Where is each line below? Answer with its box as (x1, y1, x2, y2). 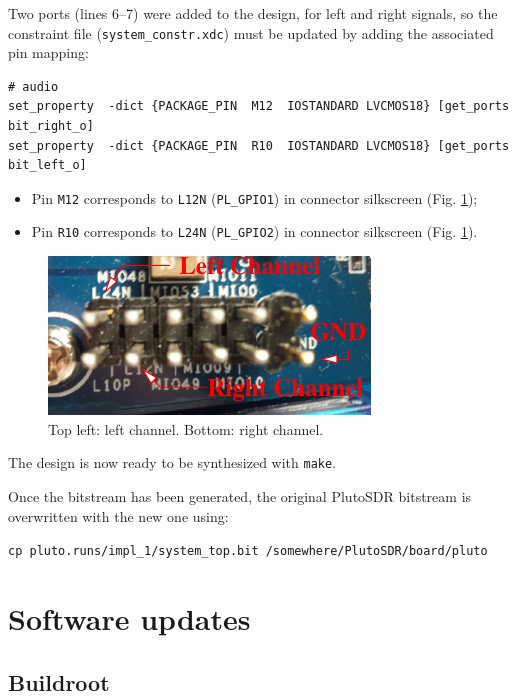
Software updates (8, 598, 251, 638)
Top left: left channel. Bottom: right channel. (48, 418, 324, 439)
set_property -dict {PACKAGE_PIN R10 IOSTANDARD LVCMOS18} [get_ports (8, 138, 510, 153)
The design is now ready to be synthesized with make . (8, 452, 337, 473)
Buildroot (8, 666, 110, 697)
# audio (8, 79, 59, 94)
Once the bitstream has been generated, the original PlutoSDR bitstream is (8, 485, 472, 506)
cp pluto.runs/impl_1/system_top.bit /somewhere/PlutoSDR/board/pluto (8, 544, 488, 559)
